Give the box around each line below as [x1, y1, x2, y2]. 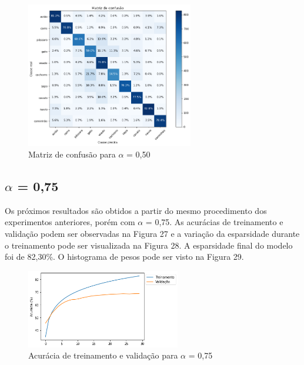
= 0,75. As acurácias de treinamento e [145, 216, 283, 228]
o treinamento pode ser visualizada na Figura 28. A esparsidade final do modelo [5, 239, 293, 251]
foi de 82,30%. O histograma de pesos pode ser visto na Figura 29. [5, 250, 244, 263]
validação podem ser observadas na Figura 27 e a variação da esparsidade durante [5, 227, 300, 239]
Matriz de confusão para [28, 148, 116, 160]
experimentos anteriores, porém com [5, 216, 135, 228]
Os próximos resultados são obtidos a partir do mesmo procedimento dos [5, 204, 267, 216]
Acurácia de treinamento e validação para [28, 349, 178, 361]
